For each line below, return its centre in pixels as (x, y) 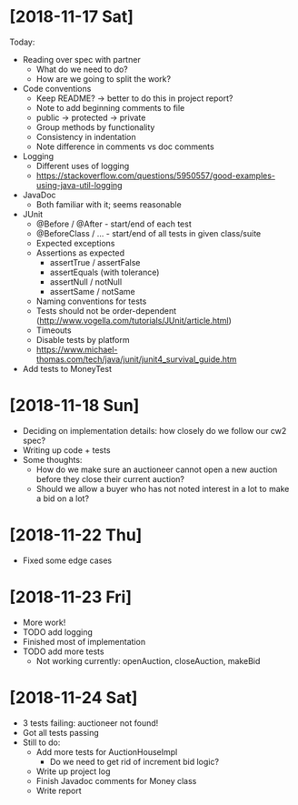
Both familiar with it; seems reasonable (109, 204)
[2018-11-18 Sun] (74, 406)
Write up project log (73, 771)
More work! (44, 622)
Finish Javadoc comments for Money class (116, 780)
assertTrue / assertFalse (95, 262)
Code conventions (57, 88)
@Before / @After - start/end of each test (114, 224)
